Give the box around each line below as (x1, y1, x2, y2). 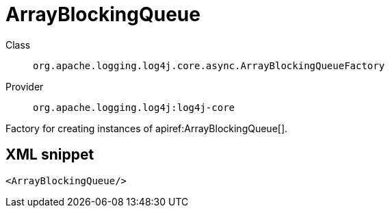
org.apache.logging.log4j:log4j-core (33, 101, 235, 113)
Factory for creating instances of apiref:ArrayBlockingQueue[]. (5, 122, 288, 134)
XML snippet (5, 146, 94, 164)
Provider (5, 80, 44, 92)
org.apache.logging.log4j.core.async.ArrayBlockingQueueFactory (33, 60, 385, 71)
